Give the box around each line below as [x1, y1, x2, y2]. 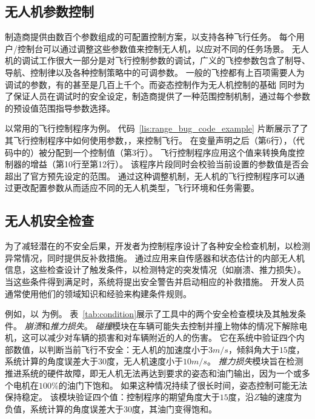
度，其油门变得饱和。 [132, 402, 217, 415]
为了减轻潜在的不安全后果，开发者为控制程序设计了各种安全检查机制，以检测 [5, 240, 310, 252]
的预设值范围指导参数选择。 [5, 101, 115, 114]
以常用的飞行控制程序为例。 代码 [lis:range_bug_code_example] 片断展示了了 [5, 122, 308, 135]
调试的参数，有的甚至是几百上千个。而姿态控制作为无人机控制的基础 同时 [5, 78, 296, 90]
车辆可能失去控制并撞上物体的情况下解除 [138, 319, 299, 332]
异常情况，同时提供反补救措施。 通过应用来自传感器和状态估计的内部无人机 [5, 251, 305, 264]
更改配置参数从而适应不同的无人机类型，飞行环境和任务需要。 [13, 181, 259, 194]
